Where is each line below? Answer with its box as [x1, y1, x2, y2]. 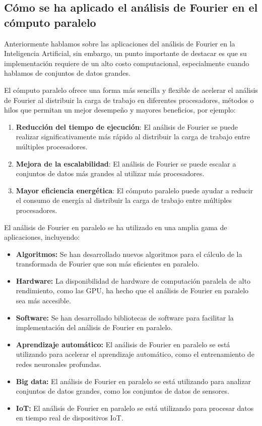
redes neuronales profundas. [16, 359, 102, 369]
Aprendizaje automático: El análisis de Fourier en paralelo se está [16, 339, 230, 349]
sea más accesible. [16, 295, 71, 306]
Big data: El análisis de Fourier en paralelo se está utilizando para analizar [16, 376, 251, 386]
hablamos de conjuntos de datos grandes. [4, 68, 130, 78]
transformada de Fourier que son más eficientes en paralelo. [16, 258, 200, 269]
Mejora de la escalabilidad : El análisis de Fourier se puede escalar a [16, 158, 236, 169]
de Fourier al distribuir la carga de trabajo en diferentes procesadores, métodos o [4, 94, 254, 105]
